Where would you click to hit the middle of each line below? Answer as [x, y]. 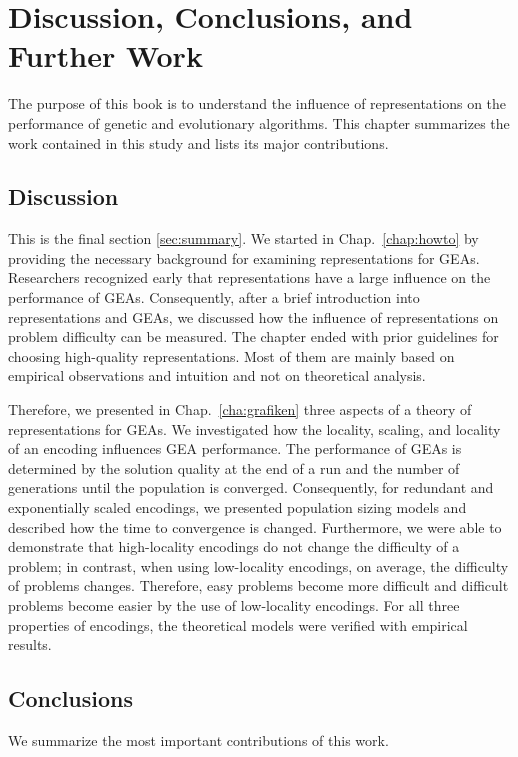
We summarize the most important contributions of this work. [198, 739]
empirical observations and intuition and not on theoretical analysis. [217, 375]
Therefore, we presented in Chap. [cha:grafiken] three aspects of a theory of [240, 409]
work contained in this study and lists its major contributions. [198, 142]
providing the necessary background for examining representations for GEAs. [244, 257]
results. [30, 644]
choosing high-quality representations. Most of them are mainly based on [231, 355]
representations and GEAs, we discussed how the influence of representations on [253, 316]
